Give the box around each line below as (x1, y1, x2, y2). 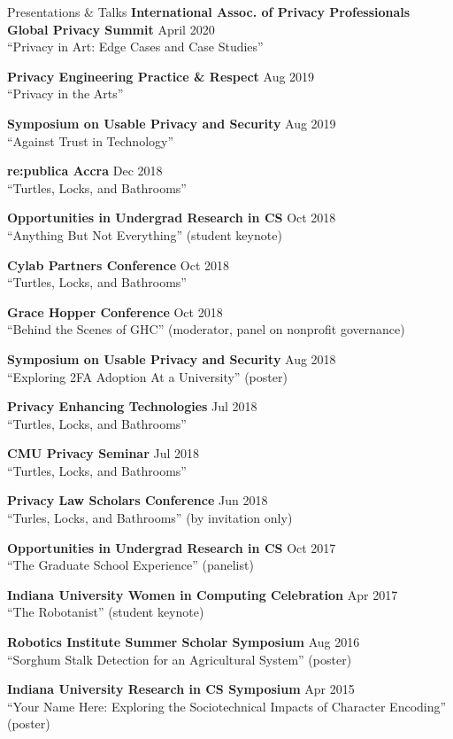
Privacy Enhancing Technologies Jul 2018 (7, 397, 257, 416)
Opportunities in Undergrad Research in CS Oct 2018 (7, 208, 336, 227)
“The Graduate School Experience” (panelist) (7, 556, 254, 574)
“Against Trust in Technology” (7, 131, 174, 150)
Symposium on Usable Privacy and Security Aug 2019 (7, 113, 336, 132)
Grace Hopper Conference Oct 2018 (7, 302, 223, 321)
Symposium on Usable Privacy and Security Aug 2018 (7, 349, 336, 368)
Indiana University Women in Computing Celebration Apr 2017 (7, 585, 398, 603)
